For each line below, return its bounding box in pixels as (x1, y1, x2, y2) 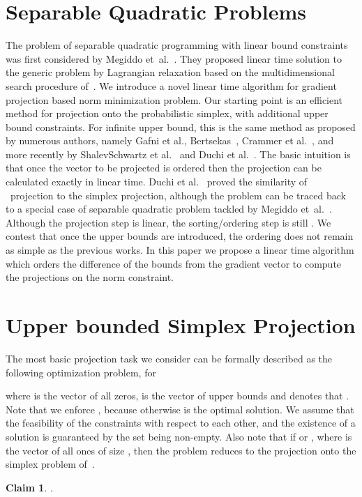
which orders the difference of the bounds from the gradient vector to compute (6, 256, 342, 270)
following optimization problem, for (6, 365, 156, 379)
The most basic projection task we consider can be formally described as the (6, 351, 333, 365)
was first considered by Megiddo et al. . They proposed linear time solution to (6, 51, 342, 66)
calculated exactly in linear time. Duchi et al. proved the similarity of (6, 174, 308, 189)
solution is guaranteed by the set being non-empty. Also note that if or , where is (6, 429, 352, 443)
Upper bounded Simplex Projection (6, 311, 356, 339)
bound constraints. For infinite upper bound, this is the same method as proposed (6, 119, 356, 134)
